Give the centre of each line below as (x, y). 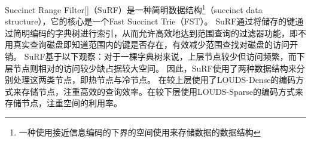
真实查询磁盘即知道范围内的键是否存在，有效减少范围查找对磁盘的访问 (151, 44)
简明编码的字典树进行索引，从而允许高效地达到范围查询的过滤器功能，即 (155, 33)
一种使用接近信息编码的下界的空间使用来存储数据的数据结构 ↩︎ (140, 132)
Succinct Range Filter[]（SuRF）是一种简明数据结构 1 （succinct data (134, 9)
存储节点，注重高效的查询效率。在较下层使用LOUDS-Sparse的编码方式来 (162, 91)
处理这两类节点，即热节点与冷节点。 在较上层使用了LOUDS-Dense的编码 (154, 80)
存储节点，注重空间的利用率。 (63, 103)
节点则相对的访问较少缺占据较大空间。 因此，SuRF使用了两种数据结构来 (155, 68)
